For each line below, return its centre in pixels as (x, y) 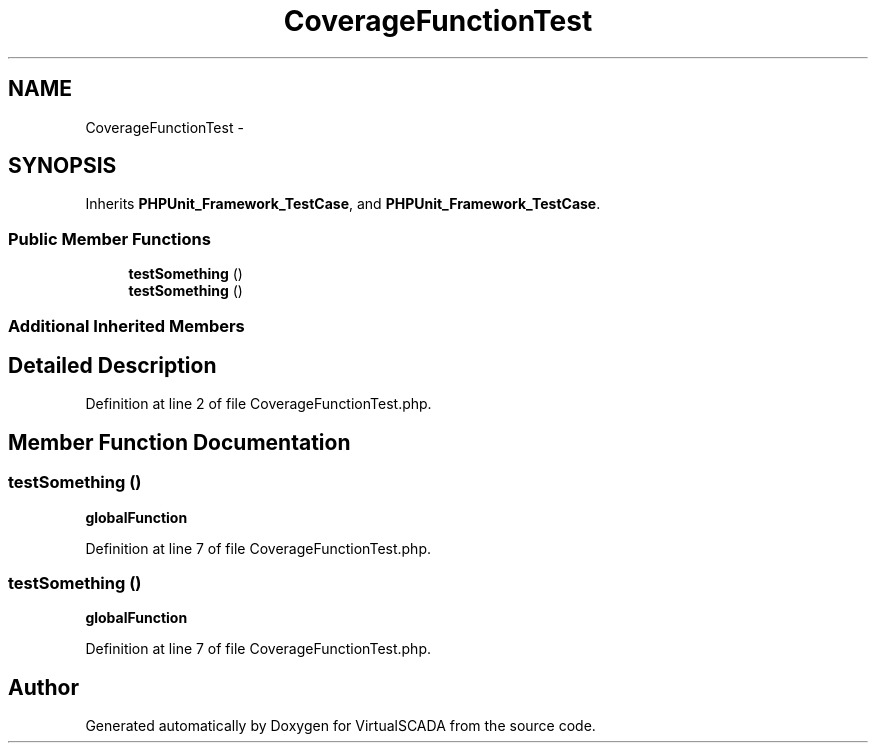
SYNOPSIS (62, 166)
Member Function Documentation (179, 442)
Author (43, 687)
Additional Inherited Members (126, 325)
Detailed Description (112, 365)
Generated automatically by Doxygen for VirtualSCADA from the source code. (340, 726)
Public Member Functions (109, 238)
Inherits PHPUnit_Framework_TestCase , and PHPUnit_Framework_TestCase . (343, 204)
